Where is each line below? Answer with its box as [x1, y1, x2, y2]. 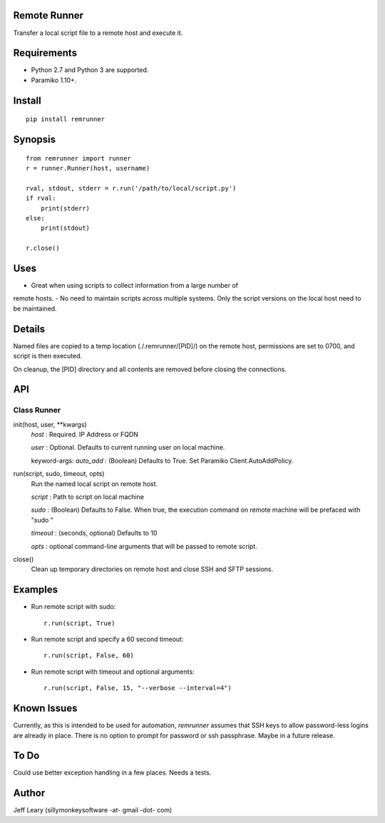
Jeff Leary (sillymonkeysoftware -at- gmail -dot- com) [13, 806, 173, 814]
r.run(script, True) [43, 619, 115, 627]
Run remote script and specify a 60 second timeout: [31, 635, 184, 644]
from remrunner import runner [26, 154, 132, 162]
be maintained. [13, 304, 57, 313]
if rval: [26, 194, 56, 203]
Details [13, 323, 46, 335]
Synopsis [13, 133, 56, 146]
